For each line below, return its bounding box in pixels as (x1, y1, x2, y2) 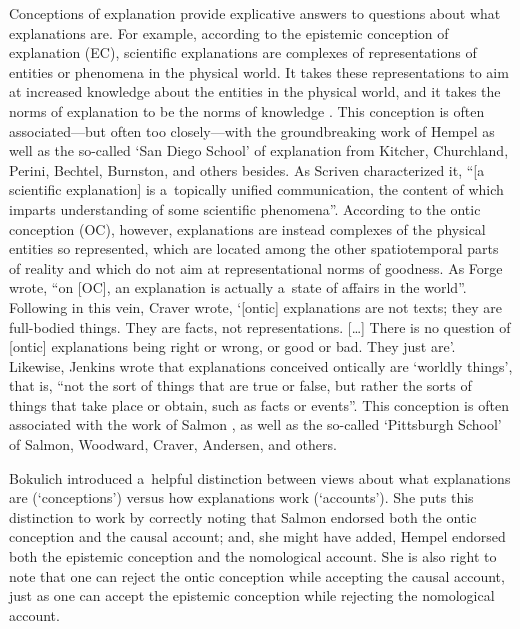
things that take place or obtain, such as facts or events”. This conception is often (9, 394, 509, 415)
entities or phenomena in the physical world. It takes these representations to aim (9, 61, 509, 82)
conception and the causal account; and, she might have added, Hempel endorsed (9, 526, 506, 547)
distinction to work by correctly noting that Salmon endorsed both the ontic (9, 506, 477, 527)
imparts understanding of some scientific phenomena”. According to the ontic (9, 198, 481, 219)
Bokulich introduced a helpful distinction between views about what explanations (9, 467, 511, 488)
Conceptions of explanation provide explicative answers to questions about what (9, 3, 501, 23)
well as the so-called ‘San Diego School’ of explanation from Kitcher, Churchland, (9, 140, 509, 161)
